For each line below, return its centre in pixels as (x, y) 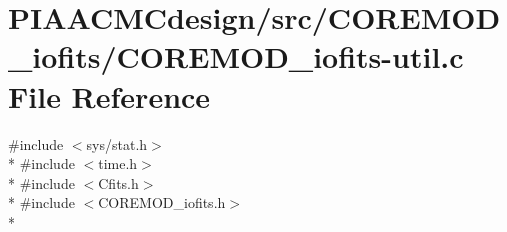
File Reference (109, 95)
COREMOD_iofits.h (162, 202)
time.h (118, 163)
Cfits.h (118, 182)
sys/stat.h (117, 143)
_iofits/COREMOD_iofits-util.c (236, 56)
